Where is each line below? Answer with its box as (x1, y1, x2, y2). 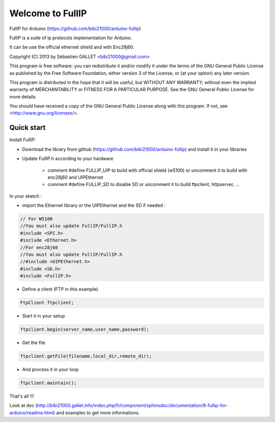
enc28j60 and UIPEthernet (47, 174, 104, 180)
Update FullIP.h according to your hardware (22, 155, 114, 162)
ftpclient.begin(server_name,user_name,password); (20, 327, 150, 332)
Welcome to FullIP (9, 8, 87, 19)
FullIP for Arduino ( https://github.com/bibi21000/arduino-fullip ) (9, 25, 141, 32)
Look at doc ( (9, 403, 38, 409)
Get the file (22, 339, 46, 346)
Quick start (9, 123, 46, 132)
